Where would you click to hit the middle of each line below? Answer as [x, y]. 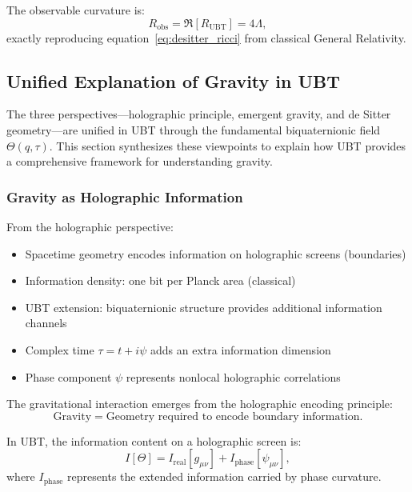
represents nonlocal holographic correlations [233, 376]
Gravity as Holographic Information [125, 196]
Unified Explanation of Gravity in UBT [174, 80]
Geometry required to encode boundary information [233, 416]
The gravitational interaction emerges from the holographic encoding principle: [200, 404]
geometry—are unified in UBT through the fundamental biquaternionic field [194, 129]
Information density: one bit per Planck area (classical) [160, 280]
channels [46, 323]
